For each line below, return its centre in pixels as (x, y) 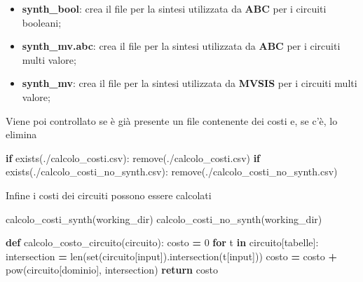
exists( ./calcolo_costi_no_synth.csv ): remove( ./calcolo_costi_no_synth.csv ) (172, 172)
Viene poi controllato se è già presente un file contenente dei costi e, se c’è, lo (172, 120)
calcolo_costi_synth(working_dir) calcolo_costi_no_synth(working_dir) (164, 219)
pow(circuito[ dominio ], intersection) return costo (112, 270)
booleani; (42, 22)
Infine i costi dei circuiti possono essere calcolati (109, 195)
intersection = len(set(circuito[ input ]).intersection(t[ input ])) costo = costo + (171, 256)
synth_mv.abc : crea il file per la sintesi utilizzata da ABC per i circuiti (181, 46)
